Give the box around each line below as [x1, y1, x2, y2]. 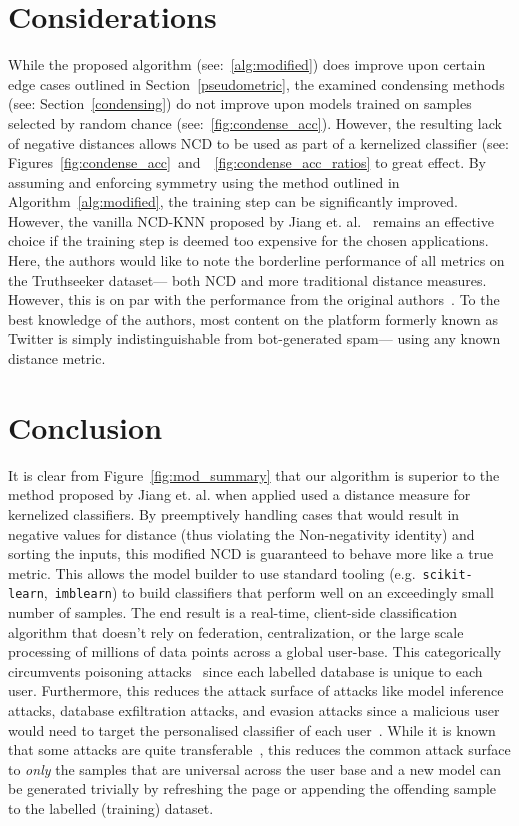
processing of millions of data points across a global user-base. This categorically [8, 641, 502, 662]
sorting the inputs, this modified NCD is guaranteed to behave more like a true [8, 543, 494, 564]
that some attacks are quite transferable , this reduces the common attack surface [8, 739, 511, 760]
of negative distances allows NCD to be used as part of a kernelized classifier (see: [8, 132, 509, 153]
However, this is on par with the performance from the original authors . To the [8, 289, 500, 310]
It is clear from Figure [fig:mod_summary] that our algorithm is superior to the [8, 464, 500, 485]
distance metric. [8, 348, 106, 369]
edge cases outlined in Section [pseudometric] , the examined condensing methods [8, 73, 505, 94]
